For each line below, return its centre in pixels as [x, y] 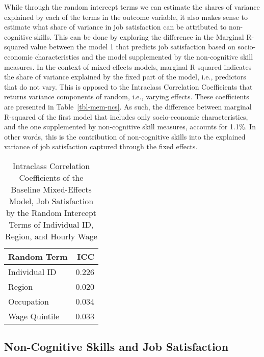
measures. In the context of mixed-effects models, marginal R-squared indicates [128, 66]
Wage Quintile [34, 316]
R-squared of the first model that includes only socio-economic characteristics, [126, 116]
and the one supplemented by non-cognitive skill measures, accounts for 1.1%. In [130, 127]
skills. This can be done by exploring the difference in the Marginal [139, 36]
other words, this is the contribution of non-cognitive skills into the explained [125, 136]
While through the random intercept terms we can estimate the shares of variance [132, 7]
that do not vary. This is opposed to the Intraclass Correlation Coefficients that [128, 86]
